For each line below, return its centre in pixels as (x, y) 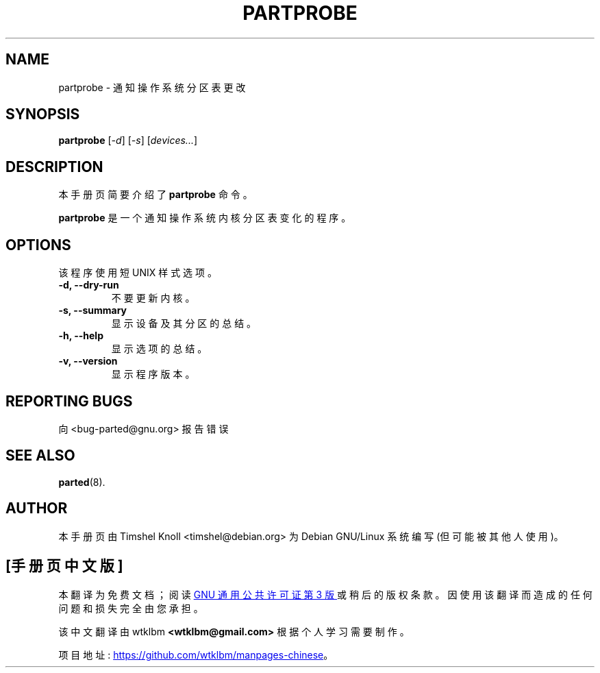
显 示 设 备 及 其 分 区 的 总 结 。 (184, 323)
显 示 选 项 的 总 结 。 (159, 349)
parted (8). (82, 482)
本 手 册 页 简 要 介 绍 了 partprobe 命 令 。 (155, 195)
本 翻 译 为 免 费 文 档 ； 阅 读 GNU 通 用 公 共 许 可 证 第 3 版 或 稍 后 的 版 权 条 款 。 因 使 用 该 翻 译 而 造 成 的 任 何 (325, 594)
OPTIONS (38, 245)
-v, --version (88, 361)
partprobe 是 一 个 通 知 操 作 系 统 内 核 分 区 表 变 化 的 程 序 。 (205, 218)
